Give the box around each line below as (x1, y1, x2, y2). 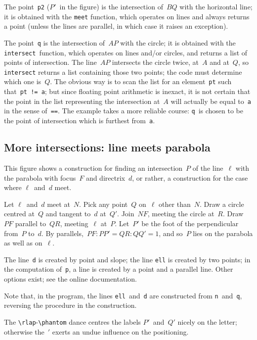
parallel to (15, 218, 46, 228)
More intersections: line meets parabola (4, 140, 211, 155)
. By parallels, (41, 228, 84, 238)
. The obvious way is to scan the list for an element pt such (50, 76, 232, 87)
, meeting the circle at (147, 208, 214, 219)
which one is (4, 76, 42, 87)
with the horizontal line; (179, 1, 253, 11)
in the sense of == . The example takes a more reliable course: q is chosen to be (4, 105, 243, 116)
